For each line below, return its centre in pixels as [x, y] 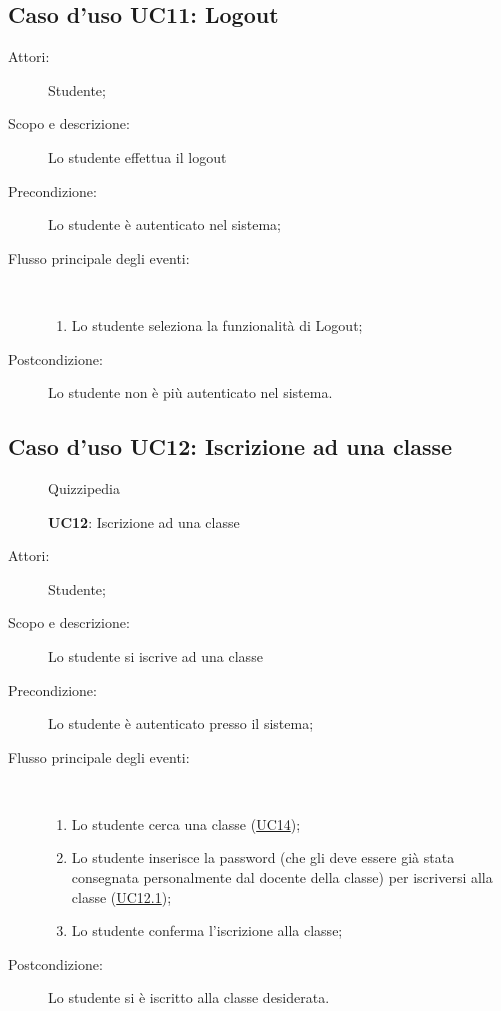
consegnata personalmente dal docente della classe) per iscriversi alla [282, 877]
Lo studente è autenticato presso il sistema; [181, 723]
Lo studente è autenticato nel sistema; [164, 224]
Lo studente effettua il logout [137, 156]
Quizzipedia [84, 487]
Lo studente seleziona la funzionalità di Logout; [217, 324]
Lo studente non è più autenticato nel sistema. [190, 392]
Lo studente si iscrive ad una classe [155, 655]
